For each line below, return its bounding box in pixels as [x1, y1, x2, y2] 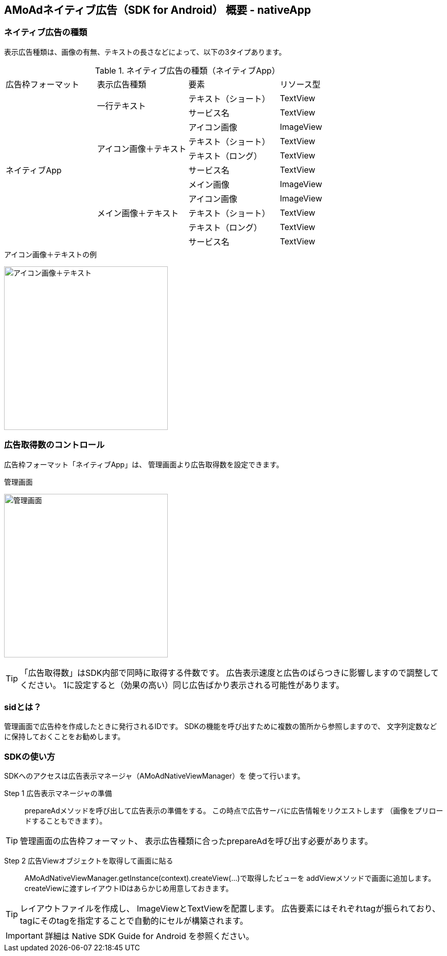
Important [6, 930, 43, 941]
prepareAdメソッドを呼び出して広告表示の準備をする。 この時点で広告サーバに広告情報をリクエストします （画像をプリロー [25, 806, 443, 815]
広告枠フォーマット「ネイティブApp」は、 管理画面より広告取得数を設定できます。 [4, 460, 283, 469]
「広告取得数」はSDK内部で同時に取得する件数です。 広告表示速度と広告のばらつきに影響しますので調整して [20, 667, 439, 678]
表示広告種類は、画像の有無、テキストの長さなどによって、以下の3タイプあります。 [4, 47, 286, 56]
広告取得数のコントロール [4, 440, 105, 450]
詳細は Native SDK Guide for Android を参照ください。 [44, 931, 254, 942]
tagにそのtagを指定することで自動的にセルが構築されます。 [20, 916, 248, 926]
